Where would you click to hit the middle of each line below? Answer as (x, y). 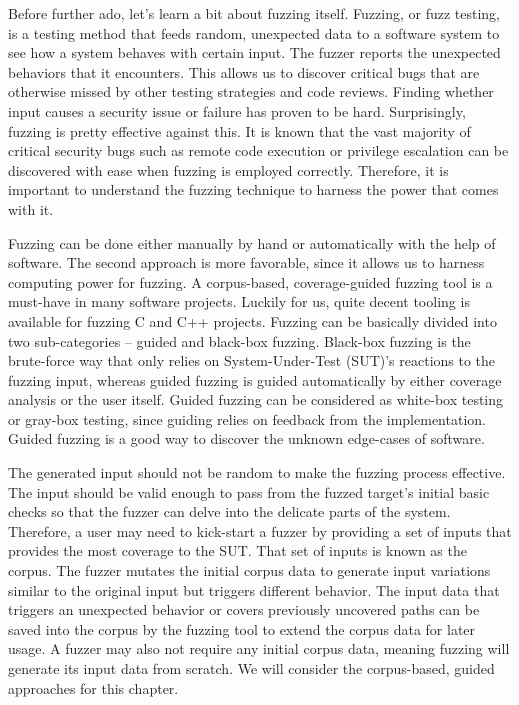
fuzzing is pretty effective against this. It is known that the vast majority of (239, 130)
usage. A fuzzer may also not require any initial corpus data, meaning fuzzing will (259, 648)
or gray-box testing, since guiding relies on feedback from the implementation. (247, 418)
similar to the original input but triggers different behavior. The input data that (254, 589)
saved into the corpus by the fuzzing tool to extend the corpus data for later (242, 628)
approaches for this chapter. (93, 687)
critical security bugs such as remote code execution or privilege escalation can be (258, 150)
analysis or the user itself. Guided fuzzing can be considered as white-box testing (256, 399)
